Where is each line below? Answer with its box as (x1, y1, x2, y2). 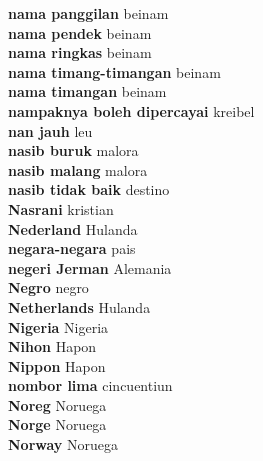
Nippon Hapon (8, 355, 106, 376)
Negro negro (8, 277, 89, 298)
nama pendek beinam (8, 22, 152, 43)
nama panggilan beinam (8, 3, 169, 23)
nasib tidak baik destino (8, 179, 170, 200)
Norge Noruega (8, 414, 107, 435)
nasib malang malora (8, 159, 148, 180)
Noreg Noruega (8, 394, 107, 415)
